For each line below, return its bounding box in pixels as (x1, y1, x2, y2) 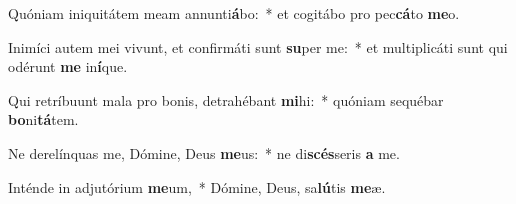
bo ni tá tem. (8, 109, 79, 130)
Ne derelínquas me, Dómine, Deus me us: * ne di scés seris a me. (8, 142, 400, 163)
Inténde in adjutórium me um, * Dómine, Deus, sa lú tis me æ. (8, 176, 386, 197)
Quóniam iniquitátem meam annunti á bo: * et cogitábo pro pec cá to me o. (8, 3, 460, 23)
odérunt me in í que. (8, 56, 128, 77)
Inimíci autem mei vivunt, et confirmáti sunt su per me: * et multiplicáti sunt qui (8, 36, 508, 57)
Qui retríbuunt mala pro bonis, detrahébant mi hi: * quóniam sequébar (8, 89, 444, 110)
